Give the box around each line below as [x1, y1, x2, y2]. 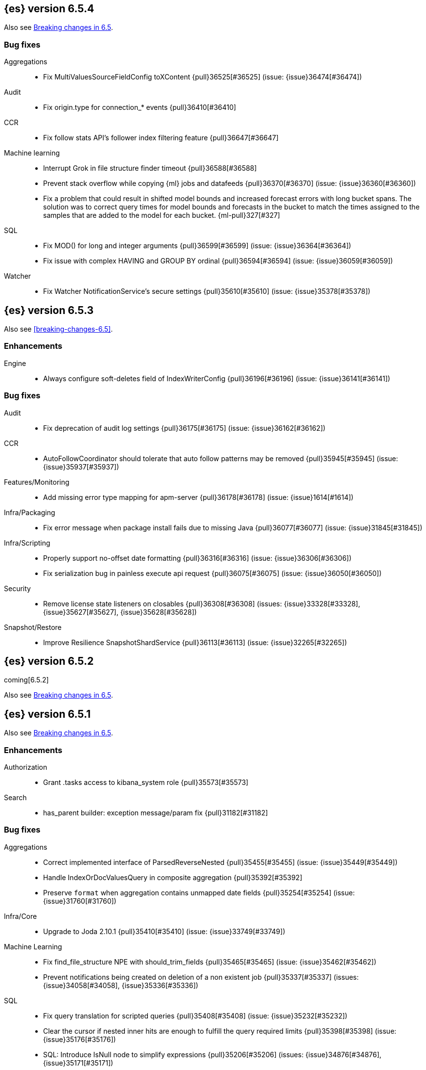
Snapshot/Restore [4, 623, 62, 631]
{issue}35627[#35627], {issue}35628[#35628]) [43, 607, 197, 616]
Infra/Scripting [4, 538, 50, 547]
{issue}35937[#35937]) [43, 462, 119, 471]
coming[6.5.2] [4, 676, 49, 684]
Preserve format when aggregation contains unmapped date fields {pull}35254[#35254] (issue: [43, 888, 355, 897]
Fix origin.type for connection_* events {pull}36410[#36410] [43, 103, 237, 112]
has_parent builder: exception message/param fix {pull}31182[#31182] [43, 808, 268, 817]
